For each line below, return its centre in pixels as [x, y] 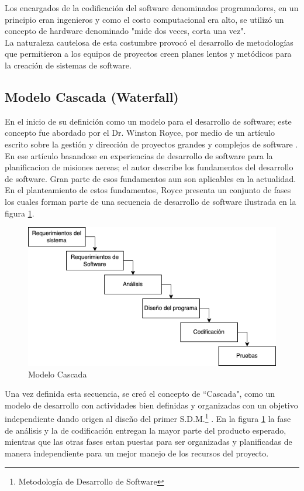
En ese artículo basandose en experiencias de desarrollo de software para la [139, 155]
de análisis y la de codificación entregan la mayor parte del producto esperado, [146, 430]
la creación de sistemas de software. [68, 65]
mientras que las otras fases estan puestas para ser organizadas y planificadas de [148, 442]
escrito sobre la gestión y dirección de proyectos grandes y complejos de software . [151, 144]
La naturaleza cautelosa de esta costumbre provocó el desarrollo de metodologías [149, 42]
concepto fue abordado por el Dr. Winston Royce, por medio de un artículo [140, 133]
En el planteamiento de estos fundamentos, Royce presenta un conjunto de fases [148, 190]
